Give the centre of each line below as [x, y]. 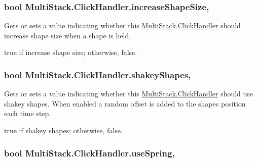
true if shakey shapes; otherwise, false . [63, 130]
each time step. [28, 113]
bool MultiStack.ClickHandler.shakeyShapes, [98, 74]
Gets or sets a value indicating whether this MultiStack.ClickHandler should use [129, 94]
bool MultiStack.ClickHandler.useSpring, [89, 153]
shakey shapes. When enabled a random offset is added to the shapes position [125, 103]
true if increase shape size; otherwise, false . [71, 52]
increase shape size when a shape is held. [68, 35]
